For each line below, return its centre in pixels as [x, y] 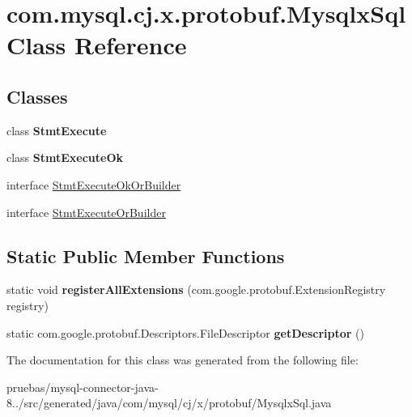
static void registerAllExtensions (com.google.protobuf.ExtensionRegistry [196, 289]
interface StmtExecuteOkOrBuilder [94, 184]
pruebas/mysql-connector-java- [83, 387]
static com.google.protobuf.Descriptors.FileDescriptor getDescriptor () [185, 332]
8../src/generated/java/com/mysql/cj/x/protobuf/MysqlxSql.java [169, 403]
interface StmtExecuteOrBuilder [86, 212]
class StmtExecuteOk [65, 157]
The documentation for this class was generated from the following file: [183, 360]
